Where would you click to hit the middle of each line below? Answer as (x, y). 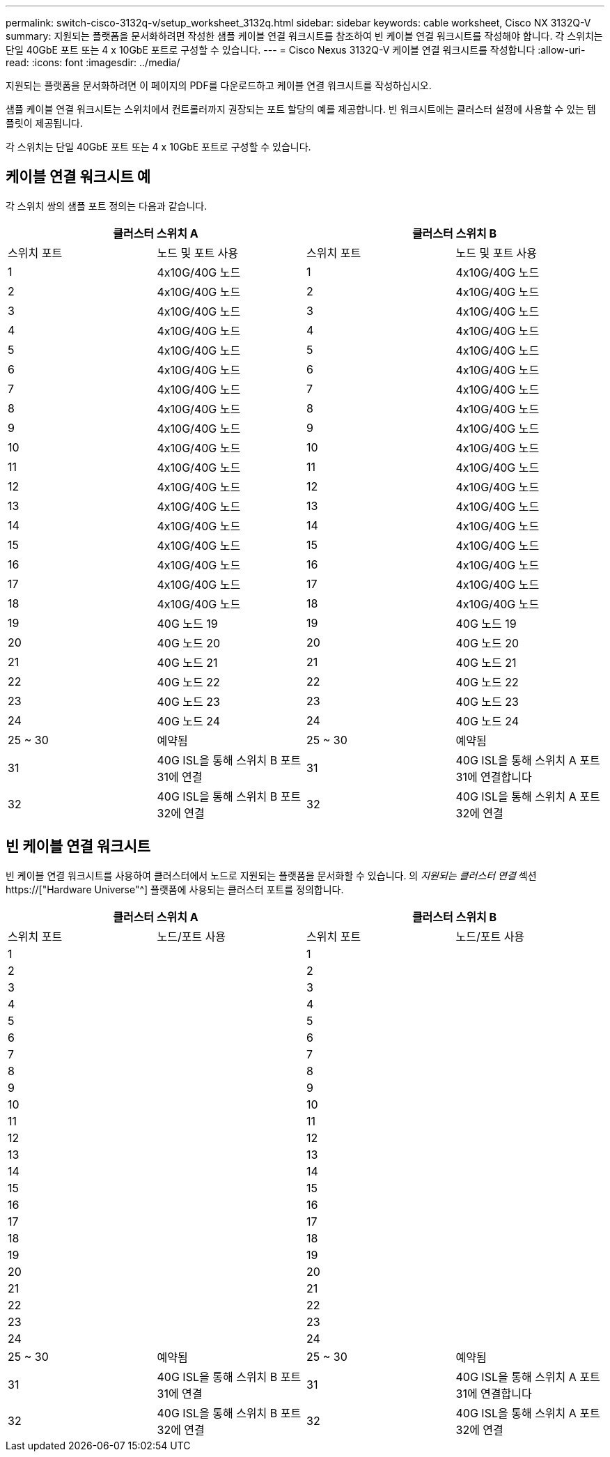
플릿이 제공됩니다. (45, 123)
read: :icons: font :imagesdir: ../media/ (93, 62)
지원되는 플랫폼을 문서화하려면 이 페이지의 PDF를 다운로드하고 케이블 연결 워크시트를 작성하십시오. (219, 85)
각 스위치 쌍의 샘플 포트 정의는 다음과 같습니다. (107, 206)
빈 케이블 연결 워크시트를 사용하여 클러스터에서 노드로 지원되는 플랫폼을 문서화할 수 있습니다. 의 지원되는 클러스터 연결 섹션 (271, 875)
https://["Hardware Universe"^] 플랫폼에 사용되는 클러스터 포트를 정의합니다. (175, 889)
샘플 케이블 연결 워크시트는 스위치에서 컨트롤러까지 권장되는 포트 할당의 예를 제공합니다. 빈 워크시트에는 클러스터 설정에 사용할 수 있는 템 (301, 109)
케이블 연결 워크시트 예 (78, 177)
